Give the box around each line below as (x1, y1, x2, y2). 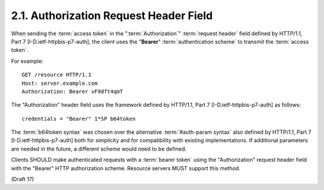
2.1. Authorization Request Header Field (11, 9, 213, 22)
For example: (11, 57, 44, 65)
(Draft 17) (11, 176, 34, 183)
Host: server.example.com (22, 79, 98, 87)
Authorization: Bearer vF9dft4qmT (22, 88, 123, 95)
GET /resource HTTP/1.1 (22, 72, 92, 78)
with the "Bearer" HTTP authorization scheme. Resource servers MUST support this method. (11, 164, 241, 171)
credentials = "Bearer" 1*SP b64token (22, 115, 136, 122)
